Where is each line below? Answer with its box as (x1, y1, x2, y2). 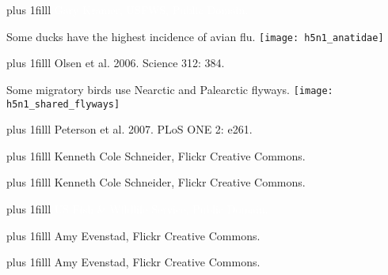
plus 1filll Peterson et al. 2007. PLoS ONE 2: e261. (6, 121, 253, 137)
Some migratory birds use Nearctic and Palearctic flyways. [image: (6, 81, 333, 97)
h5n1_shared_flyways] (6, 98, 120, 110)
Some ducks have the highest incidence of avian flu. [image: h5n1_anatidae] (6, 28, 384, 44)
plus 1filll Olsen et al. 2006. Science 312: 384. (6, 55, 225, 71)
